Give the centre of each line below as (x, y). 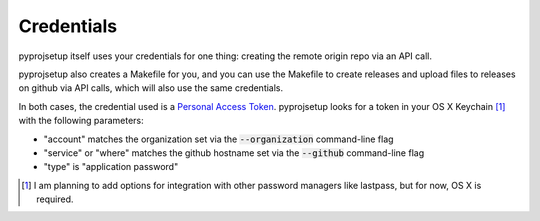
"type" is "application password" (111, 167)
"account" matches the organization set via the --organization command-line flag (218, 139)
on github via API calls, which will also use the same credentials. (151, 88)
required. (55, 199)
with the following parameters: (81, 121)
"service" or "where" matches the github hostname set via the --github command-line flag (234, 152)
